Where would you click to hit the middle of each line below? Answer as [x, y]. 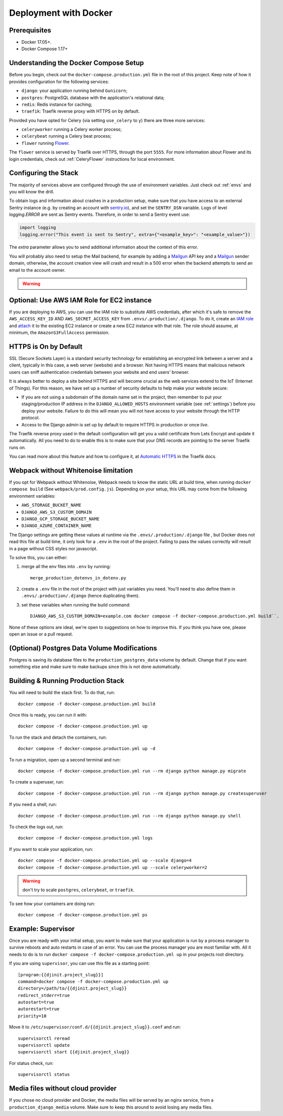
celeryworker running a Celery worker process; [72, 129]
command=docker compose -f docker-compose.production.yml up [93, 981]
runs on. [17, 447]
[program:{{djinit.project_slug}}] [61, 975]
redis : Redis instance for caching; [57, 104]
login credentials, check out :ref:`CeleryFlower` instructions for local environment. [92, 159]
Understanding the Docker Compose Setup [77, 63]
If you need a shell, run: [33, 805]
